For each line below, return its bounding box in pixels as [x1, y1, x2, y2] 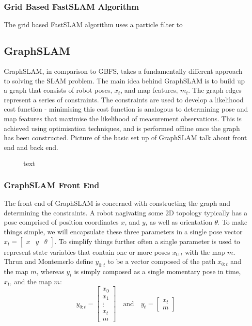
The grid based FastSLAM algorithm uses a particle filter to [4, 19, 183, 30]
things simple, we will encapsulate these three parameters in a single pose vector [4, 226, 243, 236]
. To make [218, 217, 248, 227]
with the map [185, 246, 225, 257]
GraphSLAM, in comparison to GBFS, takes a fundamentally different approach [4, 66, 242, 76]
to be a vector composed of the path [108, 256, 216, 266]
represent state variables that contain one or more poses [4, 246, 170, 257]
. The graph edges [188, 85, 242, 95]
